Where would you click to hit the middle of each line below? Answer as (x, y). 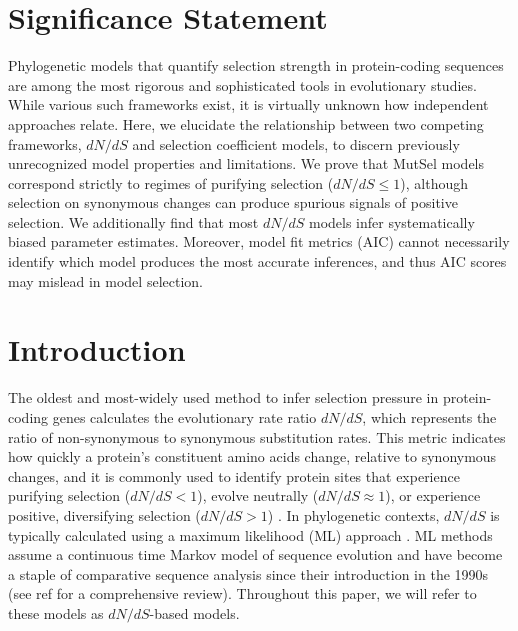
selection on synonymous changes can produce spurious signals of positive (233, 202)
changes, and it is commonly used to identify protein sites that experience (234, 475)
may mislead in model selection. (105, 280)
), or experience (433, 495)
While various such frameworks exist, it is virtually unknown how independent (248, 104)
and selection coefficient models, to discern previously (296, 143)
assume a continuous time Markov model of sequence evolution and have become (255, 554)
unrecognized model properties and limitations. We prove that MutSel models (246, 163)
